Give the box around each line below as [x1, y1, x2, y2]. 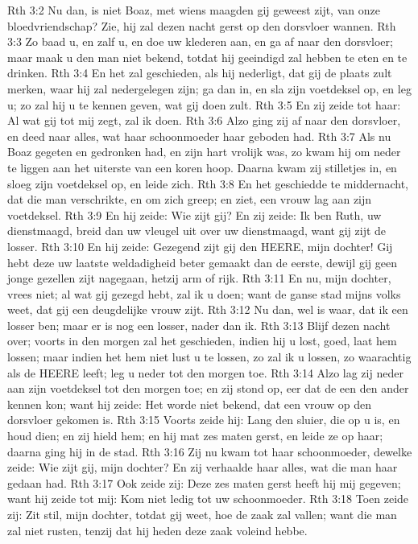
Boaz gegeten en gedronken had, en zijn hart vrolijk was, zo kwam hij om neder [7, 143, 401, 160]
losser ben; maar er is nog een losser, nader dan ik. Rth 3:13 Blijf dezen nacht [7, 316, 391, 333]
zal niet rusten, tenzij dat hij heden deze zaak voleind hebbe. [7, 521, 308, 538]
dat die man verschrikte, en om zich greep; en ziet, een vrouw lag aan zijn [7, 191, 372, 208]
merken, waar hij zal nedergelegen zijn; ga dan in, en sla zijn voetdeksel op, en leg [7, 80, 412, 97]
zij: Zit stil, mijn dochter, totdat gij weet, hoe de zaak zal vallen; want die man [7, 506, 397, 522]
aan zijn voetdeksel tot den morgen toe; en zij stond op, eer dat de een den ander [7, 380, 409, 397]
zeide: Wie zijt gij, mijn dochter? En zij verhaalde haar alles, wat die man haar [7, 459, 398, 476]
